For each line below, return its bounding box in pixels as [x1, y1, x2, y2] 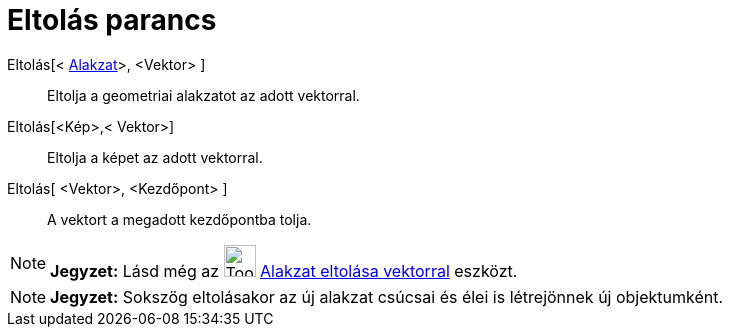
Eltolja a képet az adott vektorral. [47, 148, 263, 166]
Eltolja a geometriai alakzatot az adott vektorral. [47, 86, 360, 104]
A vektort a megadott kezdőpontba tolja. [47, 210, 312, 228]
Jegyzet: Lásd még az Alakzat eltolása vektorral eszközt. [50, 260, 518, 281]
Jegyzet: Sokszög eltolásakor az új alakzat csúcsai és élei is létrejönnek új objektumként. [50, 286, 724, 307]
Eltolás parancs [7, 3, 217, 37]
